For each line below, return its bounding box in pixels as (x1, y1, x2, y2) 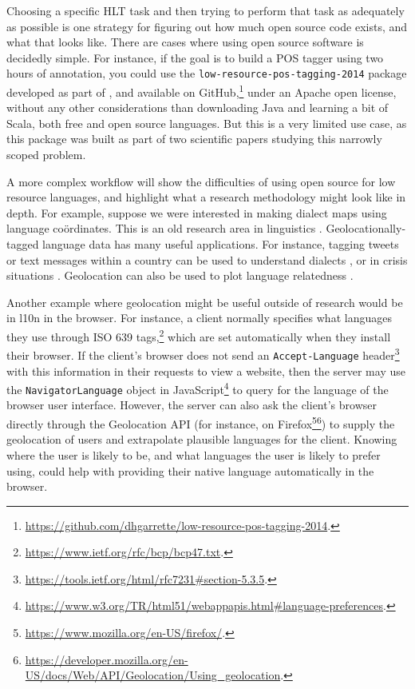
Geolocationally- (326, 220, 406, 237)
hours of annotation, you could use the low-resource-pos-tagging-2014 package (6, 65, 407, 82)
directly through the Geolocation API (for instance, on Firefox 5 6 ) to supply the (6, 413, 395, 432)
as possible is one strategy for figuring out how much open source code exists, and (6, 18, 408, 34)
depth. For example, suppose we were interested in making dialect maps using (6, 204, 387, 221)
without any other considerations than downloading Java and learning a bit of (6, 99, 389, 116)
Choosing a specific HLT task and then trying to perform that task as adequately (6, 2, 405, 18)
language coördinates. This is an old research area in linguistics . (6, 220, 322, 237)
